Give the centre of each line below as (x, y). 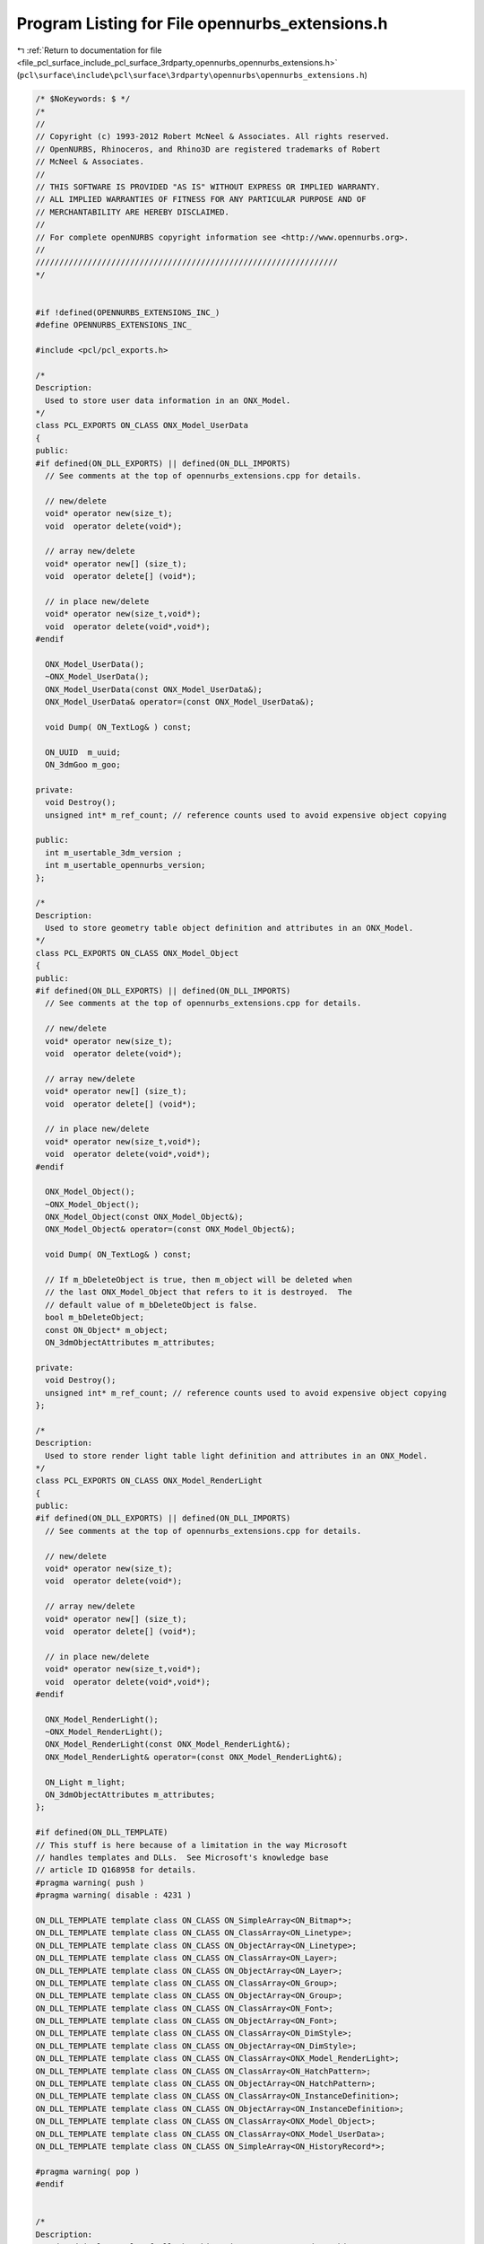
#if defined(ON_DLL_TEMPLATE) (102, 1832)
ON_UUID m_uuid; (83, 752)
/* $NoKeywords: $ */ (83, 99)
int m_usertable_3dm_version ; (114, 852)
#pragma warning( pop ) (88, 2171)
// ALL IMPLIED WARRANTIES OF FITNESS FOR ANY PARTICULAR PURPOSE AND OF (201, 199)
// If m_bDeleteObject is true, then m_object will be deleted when (199, 1280)
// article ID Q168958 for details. (116, 1870)
